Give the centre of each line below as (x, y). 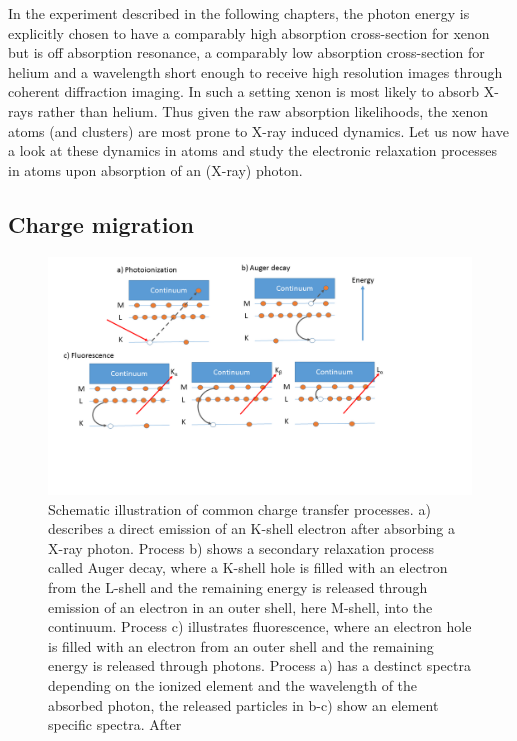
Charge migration (101, 223)
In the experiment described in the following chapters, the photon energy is (239, 13)
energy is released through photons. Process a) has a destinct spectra (259, 665)
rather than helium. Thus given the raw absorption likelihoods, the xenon (263, 110)
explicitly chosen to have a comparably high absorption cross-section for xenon (249, 32)
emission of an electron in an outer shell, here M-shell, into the (240, 606)
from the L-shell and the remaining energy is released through (238, 587)
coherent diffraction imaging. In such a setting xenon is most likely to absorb (244, 91)
